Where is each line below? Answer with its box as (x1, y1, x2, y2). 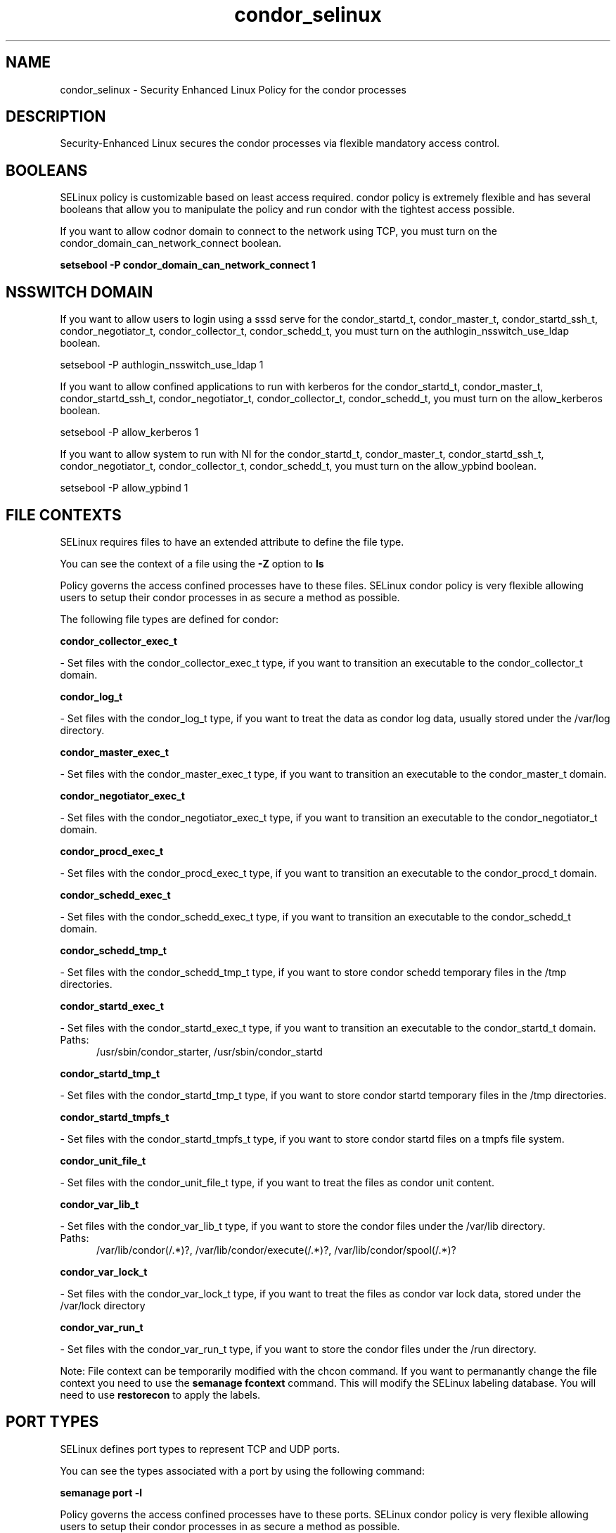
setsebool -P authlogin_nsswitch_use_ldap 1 (60, 359, 264, 371)
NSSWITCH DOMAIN (6, 283, 153, 301)
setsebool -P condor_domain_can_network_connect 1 (60, 259, 316, 271)
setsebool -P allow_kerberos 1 (60, 426, 199, 439)
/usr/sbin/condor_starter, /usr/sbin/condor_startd (96, 1045, 323, 1058)
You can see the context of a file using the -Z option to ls (60, 557, 324, 570)
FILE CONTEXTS (6, 506, 122, 524)
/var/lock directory (60, 1299, 146, 1311)
